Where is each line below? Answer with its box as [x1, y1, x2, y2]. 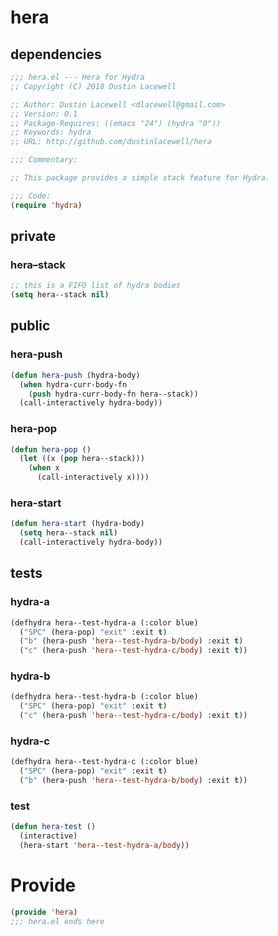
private [10, 228, 57, 245]
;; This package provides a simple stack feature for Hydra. [10, 173, 271, 183]
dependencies [10, 46, 102, 63]
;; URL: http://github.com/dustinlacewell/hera [10, 137, 213, 147]
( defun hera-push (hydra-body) [10, 370, 141, 380]
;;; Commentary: [10, 155, 78, 165]
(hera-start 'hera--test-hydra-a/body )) [19, 841, 190, 851]
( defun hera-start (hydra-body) [10, 519, 145, 529]
